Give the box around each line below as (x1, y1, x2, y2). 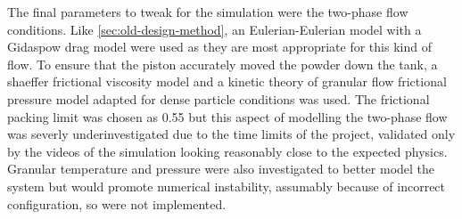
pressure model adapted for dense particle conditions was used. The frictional (7, 89, 430, 108)
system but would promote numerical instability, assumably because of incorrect (7, 176, 446, 195)
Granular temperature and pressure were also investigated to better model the (7, 159, 435, 178)
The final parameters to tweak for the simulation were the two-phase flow (7, 3, 408, 20)
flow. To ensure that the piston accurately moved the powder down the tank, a (7, 54, 438, 73)
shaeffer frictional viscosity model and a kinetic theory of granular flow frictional (7, 72, 447, 91)
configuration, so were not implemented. (7, 194, 227, 213)
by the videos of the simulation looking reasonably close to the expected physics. (7, 142, 448, 160)
